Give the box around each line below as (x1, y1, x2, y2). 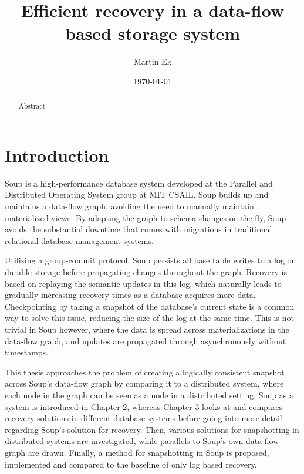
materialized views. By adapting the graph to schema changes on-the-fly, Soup (5, 211, 286, 224)
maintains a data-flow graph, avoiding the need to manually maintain (5, 200, 254, 212)
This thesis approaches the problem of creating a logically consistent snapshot (5, 365, 285, 378)
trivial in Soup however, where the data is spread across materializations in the (5, 323, 289, 336)
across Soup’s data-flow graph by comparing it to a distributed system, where (5, 377, 284, 390)
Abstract (18, 101, 46, 111)
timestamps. (5, 346, 49, 358)
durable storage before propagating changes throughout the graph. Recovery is (5, 266, 288, 278)
